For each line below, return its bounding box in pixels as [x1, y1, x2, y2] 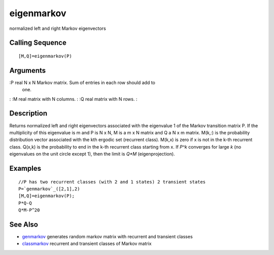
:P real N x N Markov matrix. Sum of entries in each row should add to [9, 79, 156, 86]
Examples [9, 164, 42, 172]
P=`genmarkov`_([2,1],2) [18, 186, 80, 192]
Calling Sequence [9, 39, 67, 47]
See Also [9, 220, 38, 229]
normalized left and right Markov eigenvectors [9, 25, 106, 31]
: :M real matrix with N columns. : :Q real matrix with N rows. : [9, 96, 138, 102]
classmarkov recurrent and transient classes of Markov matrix [22, 241, 152, 247]
